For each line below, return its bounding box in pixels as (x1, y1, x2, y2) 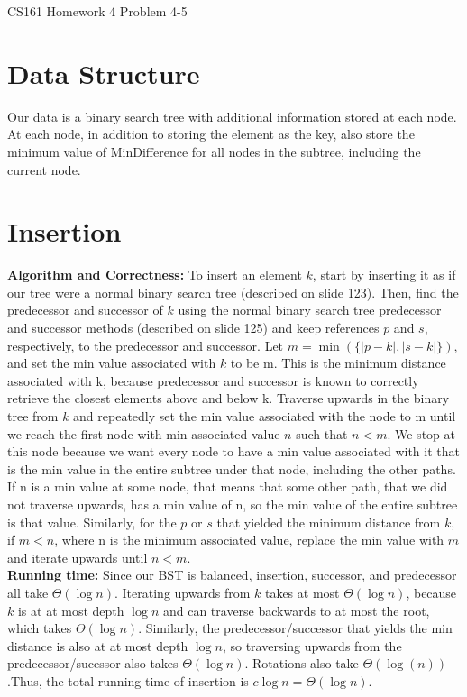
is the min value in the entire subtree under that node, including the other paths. (7, 459, 456, 478)
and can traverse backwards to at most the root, (162, 601, 430, 619)
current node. (7, 160, 81, 179)
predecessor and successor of (7, 300, 163, 319)
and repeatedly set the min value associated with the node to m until (73, 406, 456, 425)
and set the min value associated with (7, 353, 216, 372)
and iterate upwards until (7, 547, 148, 566)
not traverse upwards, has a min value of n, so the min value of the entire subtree (7, 494, 458, 513)
